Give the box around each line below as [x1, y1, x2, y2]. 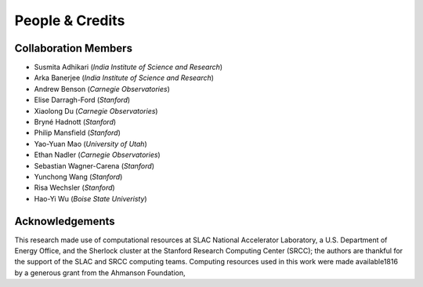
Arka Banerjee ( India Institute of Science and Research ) [34, 73, 215, 82]
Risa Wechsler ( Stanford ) [34, 183, 115, 192]
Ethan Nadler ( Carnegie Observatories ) [34, 150, 161, 160]
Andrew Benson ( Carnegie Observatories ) [34, 84, 170, 93]
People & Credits [14, 12, 125, 29]
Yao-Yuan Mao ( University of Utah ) [34, 139, 148, 148]
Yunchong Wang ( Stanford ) [34, 172, 123, 181]
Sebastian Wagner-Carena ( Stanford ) [34, 161, 154, 170]
